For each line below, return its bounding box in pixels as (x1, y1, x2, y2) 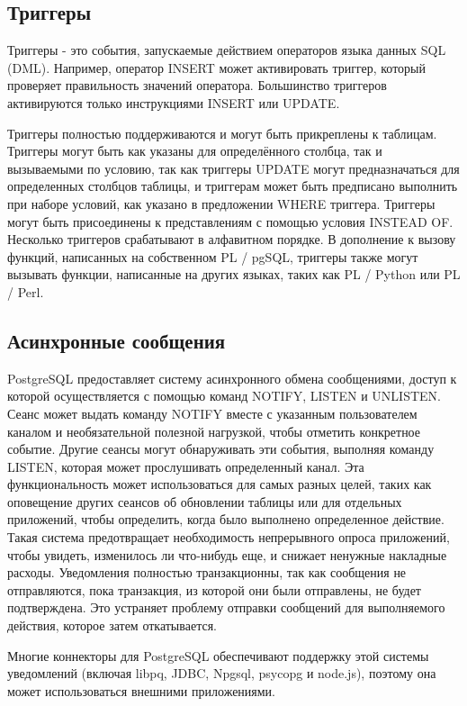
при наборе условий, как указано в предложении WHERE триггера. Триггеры (7, 194, 436, 213)
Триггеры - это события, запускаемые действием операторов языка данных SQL (7, 41, 446, 59)
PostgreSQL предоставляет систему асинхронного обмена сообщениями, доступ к (7, 368, 457, 387)
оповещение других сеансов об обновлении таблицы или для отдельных (7, 492, 402, 511)
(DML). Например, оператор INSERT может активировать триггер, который (7, 58, 426, 77)
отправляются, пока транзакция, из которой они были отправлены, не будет (7, 580, 421, 599)
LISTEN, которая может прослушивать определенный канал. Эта (7, 457, 364, 475)
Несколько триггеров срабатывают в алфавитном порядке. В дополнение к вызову (7, 230, 456, 249)
